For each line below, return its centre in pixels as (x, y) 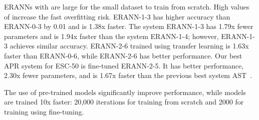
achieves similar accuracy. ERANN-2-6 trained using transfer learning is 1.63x (129, 46)
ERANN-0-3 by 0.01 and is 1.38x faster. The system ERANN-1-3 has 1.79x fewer (129, 26)
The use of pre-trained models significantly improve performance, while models (125, 92)
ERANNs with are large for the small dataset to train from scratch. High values (127, 6)
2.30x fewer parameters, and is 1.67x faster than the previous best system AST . (128, 75)
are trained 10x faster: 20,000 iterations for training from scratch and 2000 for (124, 102)
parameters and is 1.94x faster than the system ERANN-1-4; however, (111, 36)
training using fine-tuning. (44, 111)
